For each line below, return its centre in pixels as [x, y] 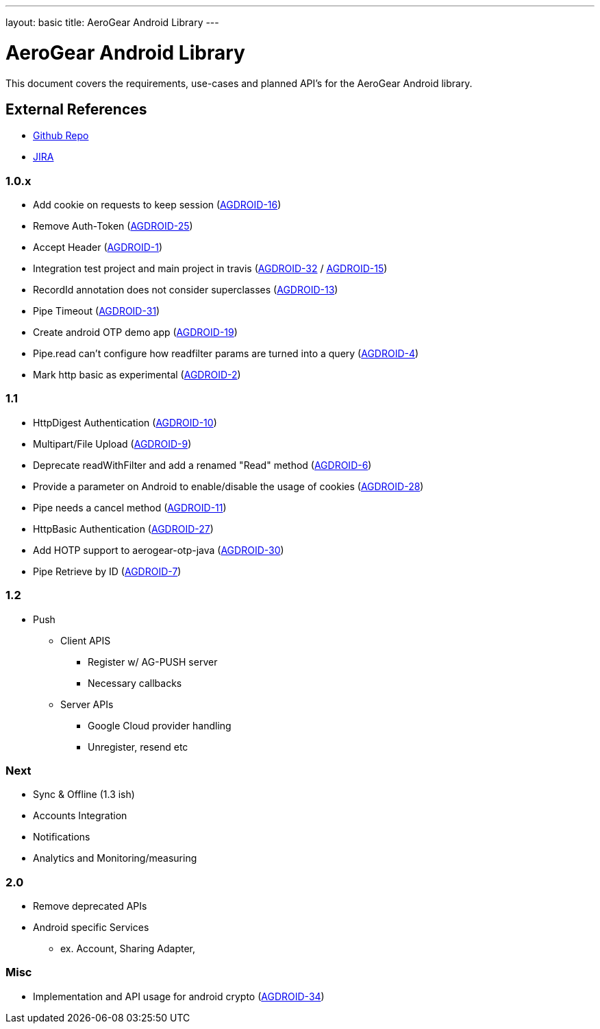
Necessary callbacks [135, 683]
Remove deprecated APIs [90, 906]
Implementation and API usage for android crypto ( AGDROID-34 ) [179, 996]
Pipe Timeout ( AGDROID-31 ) [97, 311]
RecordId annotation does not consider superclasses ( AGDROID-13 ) [186, 290]
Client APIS [86, 640]
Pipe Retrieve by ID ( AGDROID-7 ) [107, 571]
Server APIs [87, 704]
